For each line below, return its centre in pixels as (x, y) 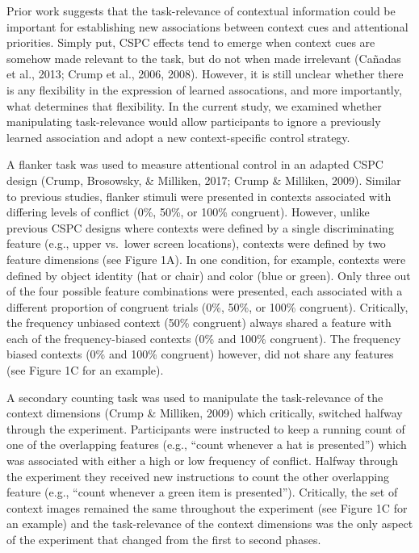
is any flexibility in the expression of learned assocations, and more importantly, (204, 89)
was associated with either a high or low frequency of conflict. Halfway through (202, 461)
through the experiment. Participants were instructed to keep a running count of (206, 428)
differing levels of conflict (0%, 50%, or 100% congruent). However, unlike (188, 212)
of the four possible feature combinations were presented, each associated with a (205, 291)
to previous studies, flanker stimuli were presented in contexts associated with (199, 196)
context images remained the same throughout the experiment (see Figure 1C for (207, 507)
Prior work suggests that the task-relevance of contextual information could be (201, 10)
